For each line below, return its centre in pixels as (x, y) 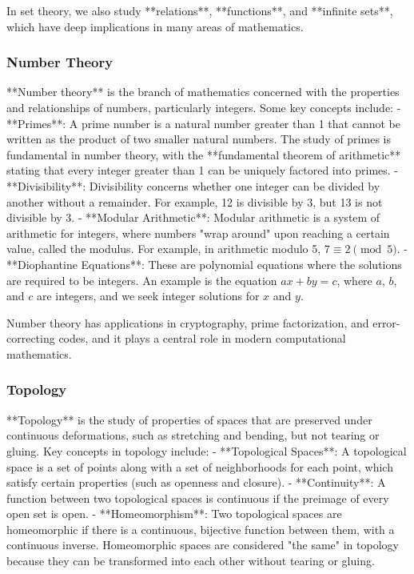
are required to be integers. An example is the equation (142, 280)
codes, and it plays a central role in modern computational (202, 338)
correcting (31, 338)
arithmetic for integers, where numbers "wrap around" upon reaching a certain (198, 233)
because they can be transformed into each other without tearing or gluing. (191, 561)
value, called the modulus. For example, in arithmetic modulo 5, (164, 249)
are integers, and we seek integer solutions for (148, 296)
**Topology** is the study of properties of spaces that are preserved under (189, 419)
